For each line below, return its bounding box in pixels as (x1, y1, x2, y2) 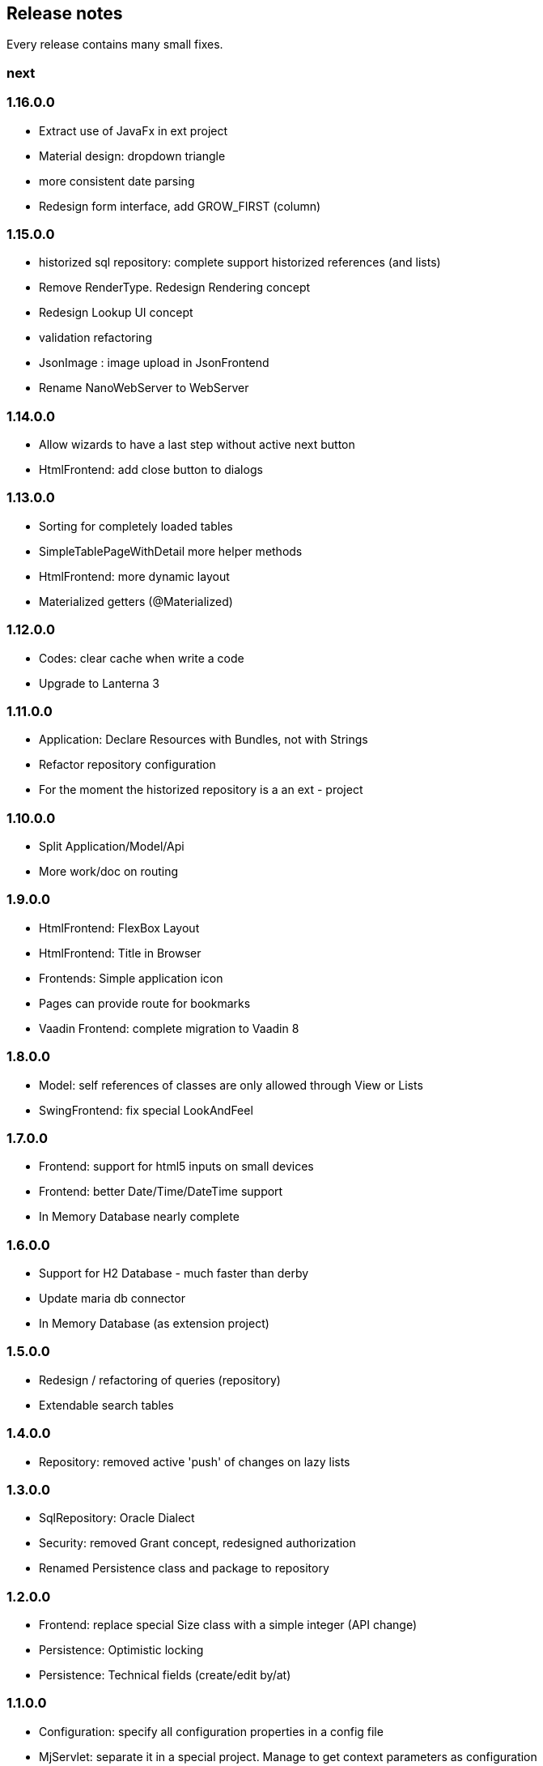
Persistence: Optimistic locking (39, 1643, 204, 1657)
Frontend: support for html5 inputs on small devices (39, 1159, 314, 1174)
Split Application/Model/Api (39, 839, 185, 854)
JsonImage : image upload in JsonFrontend (39, 356, 269, 370)
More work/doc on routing (39, 864, 179, 879)
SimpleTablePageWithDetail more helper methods (39, 544, 303, 558)
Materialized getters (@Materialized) (39, 594, 233, 608)
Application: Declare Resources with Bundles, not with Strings (39, 732, 368, 747)
